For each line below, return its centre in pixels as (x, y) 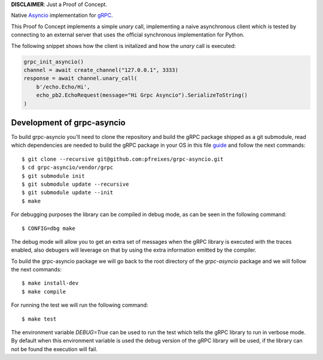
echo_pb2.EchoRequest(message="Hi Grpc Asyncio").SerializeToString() (142, 95)
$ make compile (44, 291)
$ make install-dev (50, 283)
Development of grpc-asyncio (68, 122)
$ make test (39, 319)
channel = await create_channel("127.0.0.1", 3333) (101, 70)
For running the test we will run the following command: (80, 305)
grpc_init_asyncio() (54, 62)
